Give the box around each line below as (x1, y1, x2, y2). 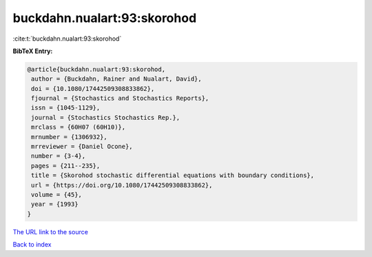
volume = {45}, (31, 191, 83, 198)
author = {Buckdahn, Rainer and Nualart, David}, (31, 75, 203, 83)
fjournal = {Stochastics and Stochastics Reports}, (31, 94, 209, 103)
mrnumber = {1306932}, (31, 133, 108, 141)
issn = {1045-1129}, (31, 104, 101, 112)
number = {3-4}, (31, 152, 86, 160)
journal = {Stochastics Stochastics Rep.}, (31, 114, 180, 121)
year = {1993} (31, 201, 79, 208)
